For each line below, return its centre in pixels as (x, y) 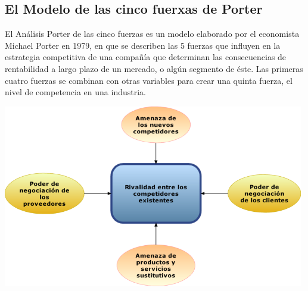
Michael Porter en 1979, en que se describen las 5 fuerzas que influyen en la (143, 45)
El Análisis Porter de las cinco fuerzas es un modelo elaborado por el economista (152, 34)
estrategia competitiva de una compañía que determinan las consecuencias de (146, 57)
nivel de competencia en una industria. (75, 92)
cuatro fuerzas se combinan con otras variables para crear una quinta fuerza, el (149, 80)
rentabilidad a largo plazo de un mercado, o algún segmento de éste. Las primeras (154, 68)
